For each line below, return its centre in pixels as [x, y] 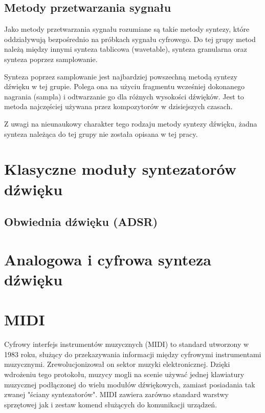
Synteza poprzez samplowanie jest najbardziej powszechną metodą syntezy [121, 76]
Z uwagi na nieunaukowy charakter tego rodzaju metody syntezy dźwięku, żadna [131, 123]
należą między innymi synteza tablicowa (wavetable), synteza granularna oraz [126, 49]
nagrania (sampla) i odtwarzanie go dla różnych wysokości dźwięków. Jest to [124, 96]
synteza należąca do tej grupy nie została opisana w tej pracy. [101, 133]
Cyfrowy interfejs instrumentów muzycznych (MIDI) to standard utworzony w [127, 344]
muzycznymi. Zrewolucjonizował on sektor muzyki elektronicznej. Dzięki [117, 364]
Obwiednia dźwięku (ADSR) [81, 222]
